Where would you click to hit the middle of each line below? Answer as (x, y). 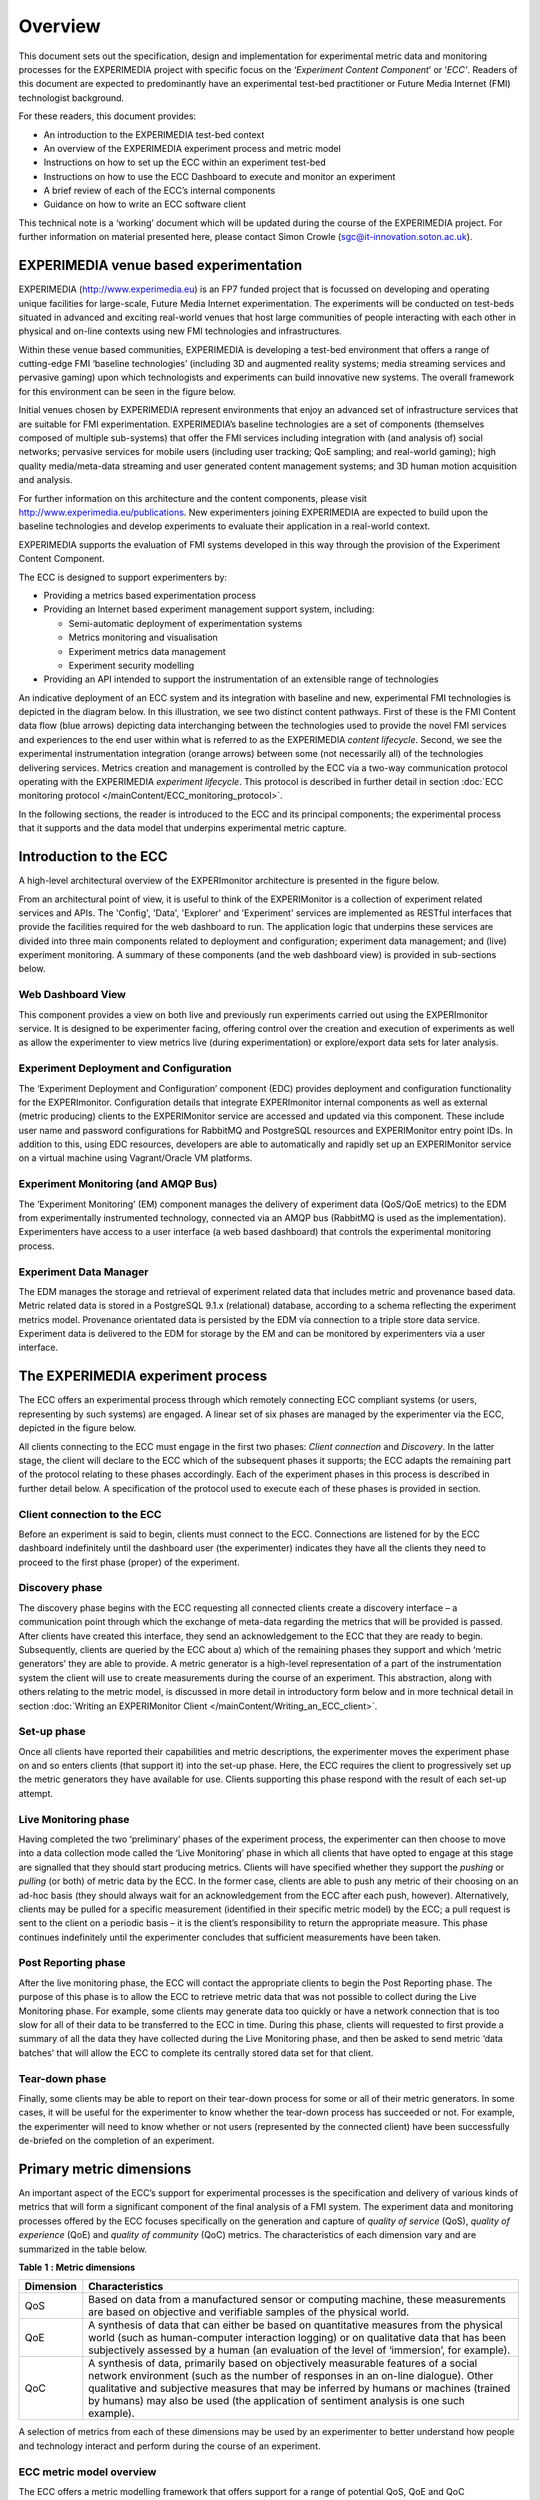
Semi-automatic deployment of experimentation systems (185, 623)
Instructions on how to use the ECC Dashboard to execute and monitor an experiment (219, 176)
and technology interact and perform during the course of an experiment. (169, 2446)
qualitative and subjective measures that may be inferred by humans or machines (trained (299, 2388)
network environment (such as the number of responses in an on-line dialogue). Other (291, 2376)
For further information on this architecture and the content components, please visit (192, 498)
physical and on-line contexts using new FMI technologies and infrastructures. (180, 331)
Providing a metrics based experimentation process (150, 595)
